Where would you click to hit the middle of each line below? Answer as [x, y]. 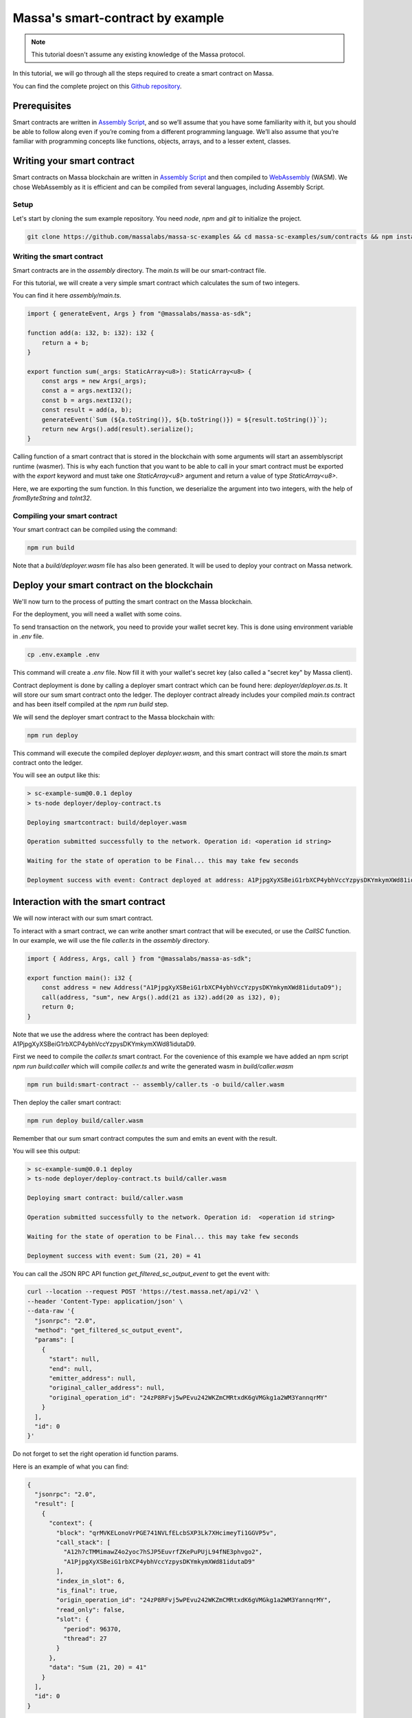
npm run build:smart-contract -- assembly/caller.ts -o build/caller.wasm [156, 1084]
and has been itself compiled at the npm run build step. [91, 704]
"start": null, [75, 1359]
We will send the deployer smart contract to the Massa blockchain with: [114, 717]
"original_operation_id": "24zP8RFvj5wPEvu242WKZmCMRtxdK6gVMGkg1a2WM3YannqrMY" [188, 1397]
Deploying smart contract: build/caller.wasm [105, 1198]
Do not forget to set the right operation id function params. [95, 1454]
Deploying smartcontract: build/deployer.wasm [107, 822]
